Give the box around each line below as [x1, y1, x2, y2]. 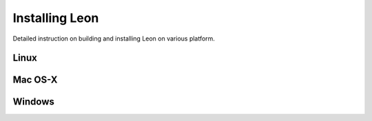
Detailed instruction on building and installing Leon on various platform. [12, 34, 215, 43]
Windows [12, 96, 54, 108]
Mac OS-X [12, 74, 58, 86]
